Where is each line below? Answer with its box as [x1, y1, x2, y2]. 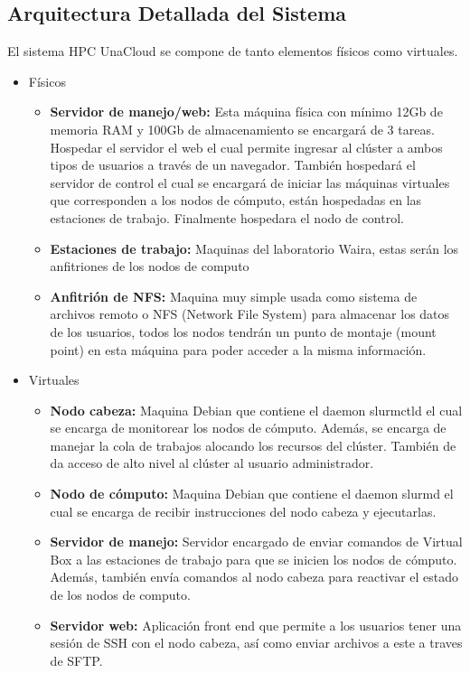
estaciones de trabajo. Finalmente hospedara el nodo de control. [50, 208, 404, 227]
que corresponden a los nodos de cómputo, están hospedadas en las [50, 191, 422, 210]
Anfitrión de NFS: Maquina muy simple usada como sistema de [50, 286, 418, 305]
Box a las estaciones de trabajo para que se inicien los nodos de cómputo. [50, 549, 457, 568]
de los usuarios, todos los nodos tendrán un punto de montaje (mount [50, 322, 437, 341]
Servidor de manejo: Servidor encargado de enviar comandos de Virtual [50, 532, 463, 551]
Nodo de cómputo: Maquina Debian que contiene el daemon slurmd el [50, 484, 454, 503]
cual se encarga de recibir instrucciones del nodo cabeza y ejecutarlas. [50, 501, 437, 520]
